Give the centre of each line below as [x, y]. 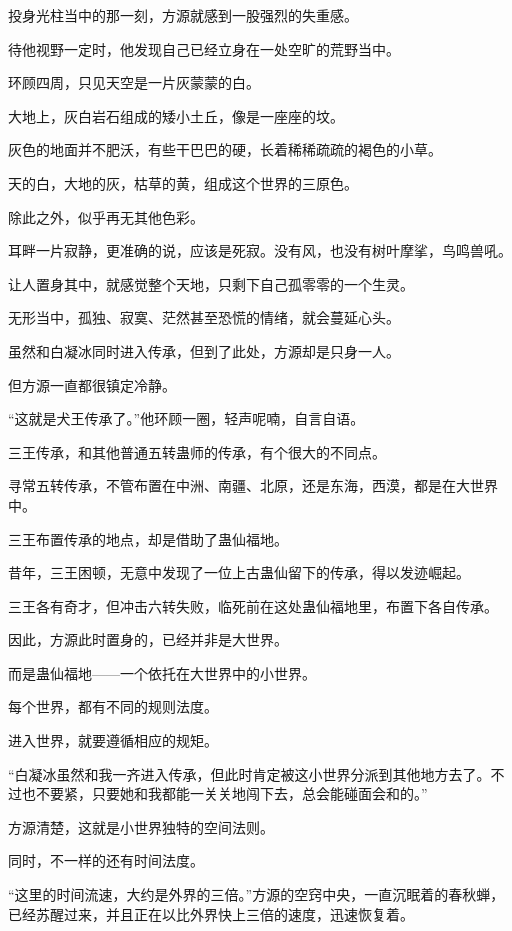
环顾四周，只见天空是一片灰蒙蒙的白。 [134, 82]
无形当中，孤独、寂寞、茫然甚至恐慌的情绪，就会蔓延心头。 [204, 317]
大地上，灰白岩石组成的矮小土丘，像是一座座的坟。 [176, 115]
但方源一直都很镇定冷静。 [92, 384]
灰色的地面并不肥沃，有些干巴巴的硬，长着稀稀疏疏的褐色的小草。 [225, 149]
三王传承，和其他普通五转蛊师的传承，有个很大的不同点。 [197, 451]
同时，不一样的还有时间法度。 [106, 860]
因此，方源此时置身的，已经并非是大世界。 [148, 639]
